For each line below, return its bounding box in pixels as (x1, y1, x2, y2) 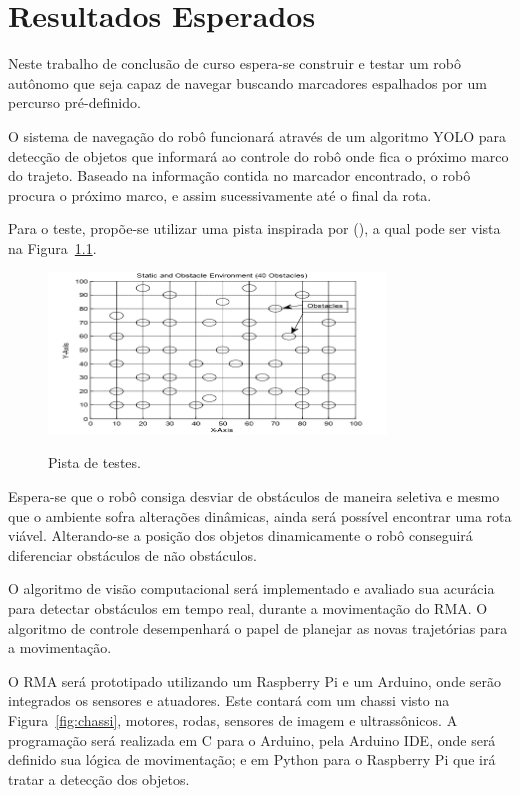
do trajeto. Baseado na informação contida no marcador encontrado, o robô (8, 165, 471, 186)
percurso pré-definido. (8, 92, 141, 113)
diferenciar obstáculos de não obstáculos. (8, 544, 257, 565)
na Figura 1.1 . (8, 237, 97, 258)
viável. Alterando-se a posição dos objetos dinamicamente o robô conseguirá (8, 525, 473, 546)
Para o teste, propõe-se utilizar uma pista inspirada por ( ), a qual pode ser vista (8, 218, 501, 239)
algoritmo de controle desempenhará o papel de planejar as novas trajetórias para (8, 617, 508, 638)
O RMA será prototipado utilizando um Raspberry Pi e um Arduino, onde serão (8, 670, 502, 691)
